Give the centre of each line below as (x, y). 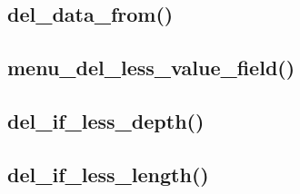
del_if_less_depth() (106, 120)
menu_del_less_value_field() (151, 68)
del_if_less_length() (108, 174)
